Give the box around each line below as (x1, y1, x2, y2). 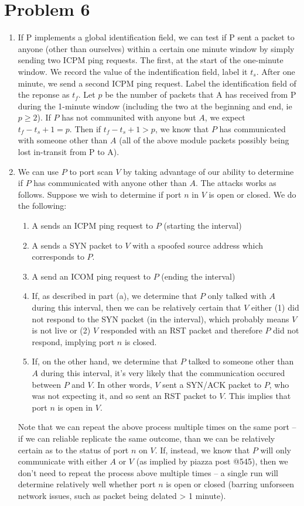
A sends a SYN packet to (32, 239, 122, 251)
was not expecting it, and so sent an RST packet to (32, 390, 217, 402)
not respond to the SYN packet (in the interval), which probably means (32, 312, 289, 325)
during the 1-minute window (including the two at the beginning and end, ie (18, 99, 292, 112)
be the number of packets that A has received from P (105, 88, 296, 101)
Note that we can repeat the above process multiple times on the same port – (18, 421, 296, 433)
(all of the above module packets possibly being (119, 134, 289, 146)
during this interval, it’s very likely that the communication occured (40, 366, 285, 378)
